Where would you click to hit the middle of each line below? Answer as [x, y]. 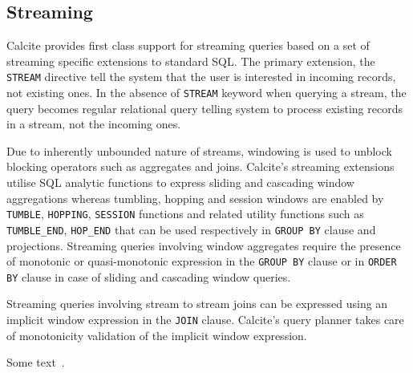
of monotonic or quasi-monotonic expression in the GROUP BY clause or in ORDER [202, 261]
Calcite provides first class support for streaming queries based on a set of [188, 45]
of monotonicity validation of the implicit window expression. [157, 335]
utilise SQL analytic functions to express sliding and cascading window [180, 182]
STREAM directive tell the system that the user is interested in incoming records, [201, 77]
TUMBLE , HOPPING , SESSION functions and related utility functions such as [185, 214]
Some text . [36, 362]
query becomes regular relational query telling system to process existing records [204, 108]
